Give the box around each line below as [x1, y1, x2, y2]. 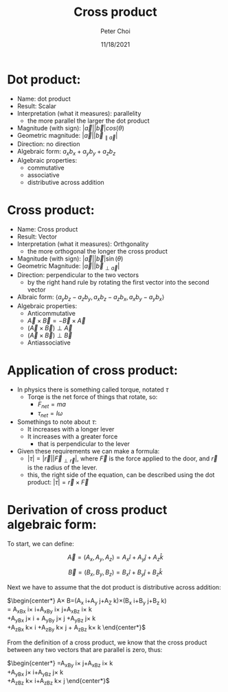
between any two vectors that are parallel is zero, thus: [7, 645, 163, 653]
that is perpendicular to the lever [37, 440, 130, 448]
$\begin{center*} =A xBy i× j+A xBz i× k [7, 659, 113, 669]
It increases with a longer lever [27, 425, 115, 434]
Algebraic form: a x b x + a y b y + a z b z [16, 147, 116, 157]
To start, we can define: [7, 540, 74, 548]
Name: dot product [16, 94, 71, 103]
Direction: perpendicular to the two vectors [16, 271, 139, 279]
